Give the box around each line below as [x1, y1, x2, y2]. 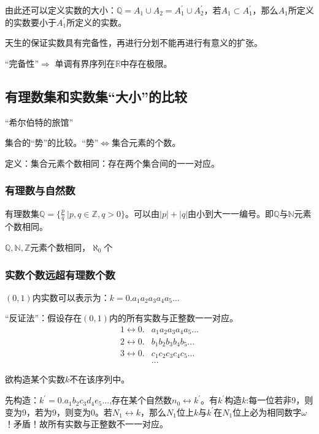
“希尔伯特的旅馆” [5, 115, 74, 128]
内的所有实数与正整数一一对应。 [109, 311, 238, 324]
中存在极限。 [120, 56, 172, 69]
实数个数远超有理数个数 [5, 267, 115, 282]
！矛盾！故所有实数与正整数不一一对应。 [5, 417, 168, 430]
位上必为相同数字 [233, 405, 302, 418]
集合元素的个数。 [112, 136, 181, 149]
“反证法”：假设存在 [5, 311, 82, 324]
